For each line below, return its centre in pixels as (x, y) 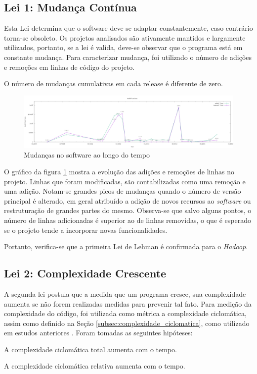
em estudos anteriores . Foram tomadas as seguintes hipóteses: (98, 333)
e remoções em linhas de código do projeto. (69, 67)
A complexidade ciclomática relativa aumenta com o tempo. (95, 366)
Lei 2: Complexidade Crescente (85, 273)
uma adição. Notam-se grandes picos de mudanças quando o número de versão (123, 191)
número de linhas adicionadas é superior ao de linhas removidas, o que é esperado (128, 220)
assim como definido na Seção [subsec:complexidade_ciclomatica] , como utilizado (127, 323)
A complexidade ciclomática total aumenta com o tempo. (90, 349)
